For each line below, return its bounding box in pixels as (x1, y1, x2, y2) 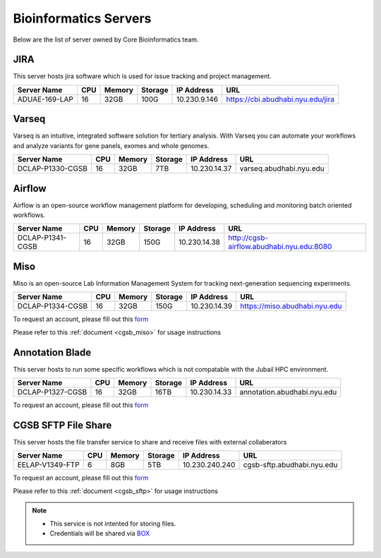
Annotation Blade (13, 346, 92, 358)
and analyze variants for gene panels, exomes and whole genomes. (13, 141, 210, 150)
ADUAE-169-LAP (17, 94, 73, 104)
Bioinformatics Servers (13, 11, 152, 26)
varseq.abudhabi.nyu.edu (239, 164, 325, 174)
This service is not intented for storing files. (49, 519, 176, 528)
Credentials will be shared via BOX (49, 529, 150, 538)
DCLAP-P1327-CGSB (17, 387, 87, 397)
